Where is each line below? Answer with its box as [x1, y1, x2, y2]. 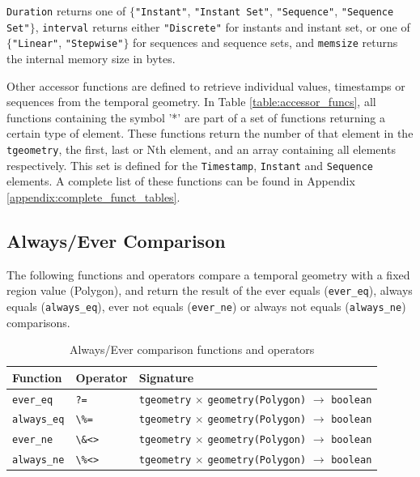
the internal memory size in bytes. [6, 49, 176, 66]
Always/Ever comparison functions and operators [69, 341, 315, 358]
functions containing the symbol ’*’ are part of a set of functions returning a [6, 109, 385, 126]
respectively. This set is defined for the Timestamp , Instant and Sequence [6, 156, 374, 173]
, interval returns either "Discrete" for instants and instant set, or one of [35, 18, 410, 35]
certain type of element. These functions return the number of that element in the [6, 125, 414, 142]
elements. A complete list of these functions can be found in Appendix [6, 172, 355, 190]
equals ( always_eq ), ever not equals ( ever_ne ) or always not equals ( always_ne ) [6, 297, 406, 314]
